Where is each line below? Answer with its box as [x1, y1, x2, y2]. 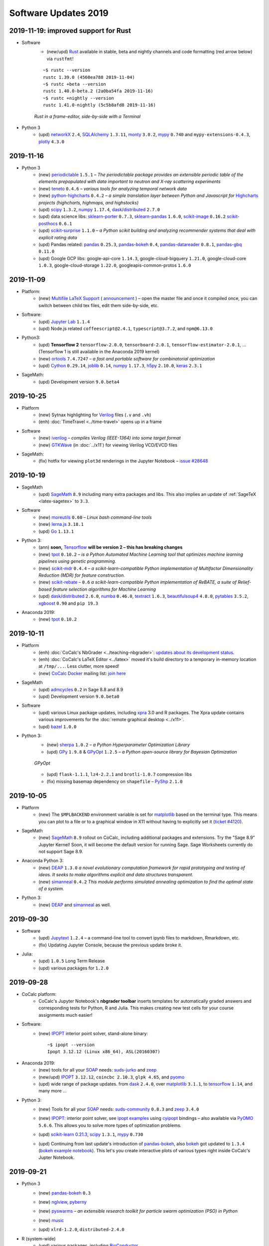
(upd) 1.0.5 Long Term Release [38, 958, 105, 964]
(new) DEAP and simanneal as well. [38, 902, 111, 908]
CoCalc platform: [21, 991, 57, 997]
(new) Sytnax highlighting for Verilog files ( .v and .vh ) [38, 412, 151, 418]
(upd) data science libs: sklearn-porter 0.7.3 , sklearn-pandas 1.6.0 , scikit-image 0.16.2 [38, 213, 226, 219]
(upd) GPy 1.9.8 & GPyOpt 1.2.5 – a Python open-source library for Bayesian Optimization [46, 749, 238, 755]
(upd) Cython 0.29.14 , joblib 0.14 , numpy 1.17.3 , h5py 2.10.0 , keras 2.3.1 [38, 362, 202, 368]
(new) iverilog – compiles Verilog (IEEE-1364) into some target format [38, 435, 181, 441]
